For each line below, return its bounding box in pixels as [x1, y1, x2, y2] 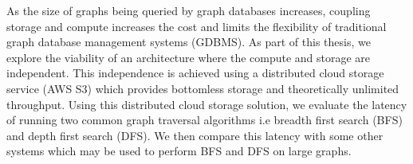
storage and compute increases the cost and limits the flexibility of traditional [6, 18, 387, 34]
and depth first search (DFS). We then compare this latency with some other [6, 127, 383, 143]
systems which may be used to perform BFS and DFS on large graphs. [6, 143, 352, 159]
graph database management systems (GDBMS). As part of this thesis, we [6, 33, 371, 50]
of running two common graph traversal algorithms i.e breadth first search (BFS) [6, 111, 403, 128]
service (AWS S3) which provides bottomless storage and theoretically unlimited [6, 80, 399, 96]
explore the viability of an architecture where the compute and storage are [6, 49, 371, 65]
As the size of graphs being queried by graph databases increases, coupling [6, 2, 371, 18]
